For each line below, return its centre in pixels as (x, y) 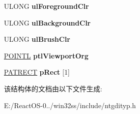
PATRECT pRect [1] (37, 72)
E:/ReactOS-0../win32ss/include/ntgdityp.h (70, 105)
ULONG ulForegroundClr (46, 6)
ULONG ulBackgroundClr (47, 22)
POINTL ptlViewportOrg (46, 55)
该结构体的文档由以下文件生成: (53, 88)
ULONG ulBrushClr (37, 39)
